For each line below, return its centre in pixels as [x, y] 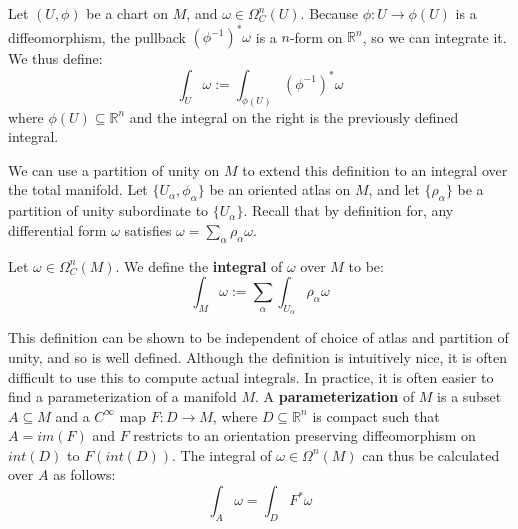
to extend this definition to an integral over [375, 169]
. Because [329, 13]
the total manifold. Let [78, 189]
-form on [316, 36]
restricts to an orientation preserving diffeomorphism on [304, 435]
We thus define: [55, 58]
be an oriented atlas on [280, 189]
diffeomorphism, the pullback [97, 36]
